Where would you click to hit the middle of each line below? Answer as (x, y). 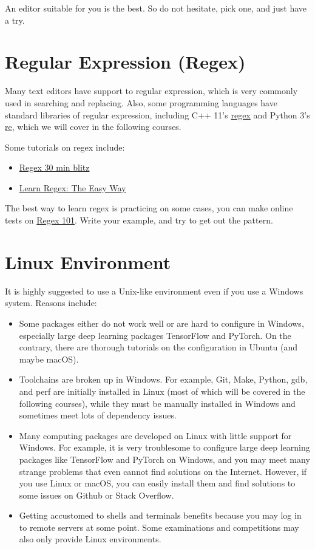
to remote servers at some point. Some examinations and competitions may (159, 527)
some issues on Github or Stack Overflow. (97, 495)
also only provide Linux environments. (90, 539)
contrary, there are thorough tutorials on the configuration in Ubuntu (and (158, 347)
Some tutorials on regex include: (65, 147)
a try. (15, 20)
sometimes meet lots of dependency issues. (98, 415)
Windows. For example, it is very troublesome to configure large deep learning (164, 447)
